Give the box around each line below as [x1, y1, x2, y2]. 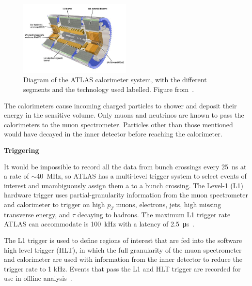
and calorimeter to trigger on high [4, 199, 105, 209]
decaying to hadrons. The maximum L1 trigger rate [77, 209, 231, 219]
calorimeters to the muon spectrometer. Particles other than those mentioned [4, 119, 233, 129]
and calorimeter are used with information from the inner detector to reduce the [4, 254, 242, 264]
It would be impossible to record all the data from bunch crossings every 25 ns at [4, 161, 247, 171]
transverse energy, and [4, 209, 70, 219]
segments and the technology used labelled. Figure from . [23, 84, 194, 94]
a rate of [4, 171, 29, 181]
